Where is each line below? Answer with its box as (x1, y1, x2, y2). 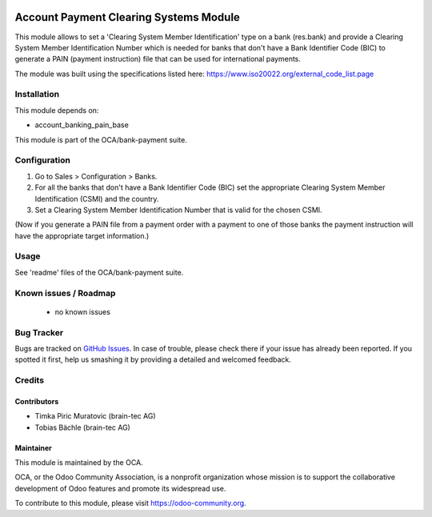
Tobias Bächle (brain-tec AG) (34, 423, 131, 432)
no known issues (54, 307, 111, 316)
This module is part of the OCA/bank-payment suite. (14, 134, 187, 144)
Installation (14, 89, 60, 100)
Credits (14, 375, 44, 386)
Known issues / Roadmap (14, 287, 116, 299)
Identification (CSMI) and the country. (34, 194, 159, 203)
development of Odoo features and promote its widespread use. (14, 483, 226, 493)
